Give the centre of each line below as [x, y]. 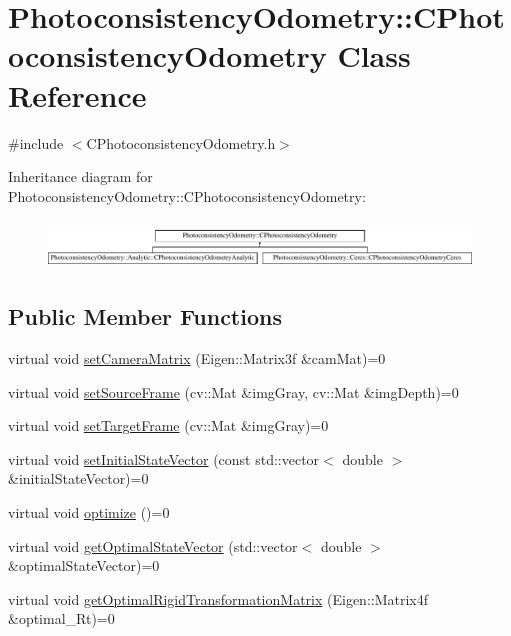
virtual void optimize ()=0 [89, 512]
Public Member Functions [145, 316]
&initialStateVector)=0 [78, 478]
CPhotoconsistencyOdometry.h [181, 142]
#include [36, 142]
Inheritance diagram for [80, 176]
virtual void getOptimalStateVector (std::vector [153, 545]
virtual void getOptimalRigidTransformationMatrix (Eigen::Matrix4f [218, 598]
